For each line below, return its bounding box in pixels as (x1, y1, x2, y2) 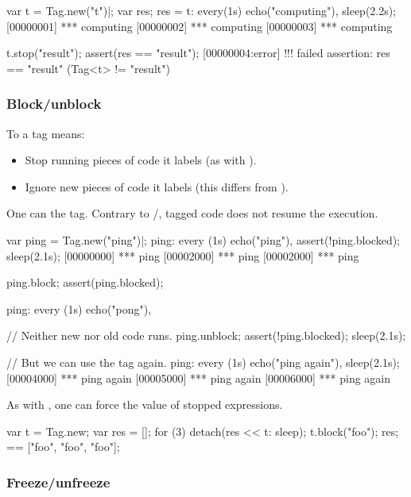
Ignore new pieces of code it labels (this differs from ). (25, 178, 289, 195)
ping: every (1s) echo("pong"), (6, 300, 152, 317)
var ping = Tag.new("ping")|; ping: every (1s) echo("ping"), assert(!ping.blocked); (6, 231, 401, 248)
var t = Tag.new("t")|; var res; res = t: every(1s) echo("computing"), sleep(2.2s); (6, 2, 397, 18)
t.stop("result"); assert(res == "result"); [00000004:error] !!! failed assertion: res (6, 44, 390, 61)
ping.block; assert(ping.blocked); (6, 274, 164, 291)
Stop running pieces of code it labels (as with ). (25, 152, 257, 168)
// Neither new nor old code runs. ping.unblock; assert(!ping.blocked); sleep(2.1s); (6, 327, 406, 344)
